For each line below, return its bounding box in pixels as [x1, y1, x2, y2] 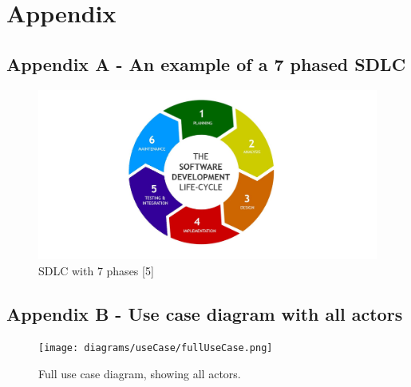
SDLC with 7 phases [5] [38, 262, 154, 278]
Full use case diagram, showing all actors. [38, 365, 241, 382]
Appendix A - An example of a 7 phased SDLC [6, 51, 406, 76]
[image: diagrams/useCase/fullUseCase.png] [38, 342, 273, 354]
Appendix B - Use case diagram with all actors [6, 301, 403, 326]
